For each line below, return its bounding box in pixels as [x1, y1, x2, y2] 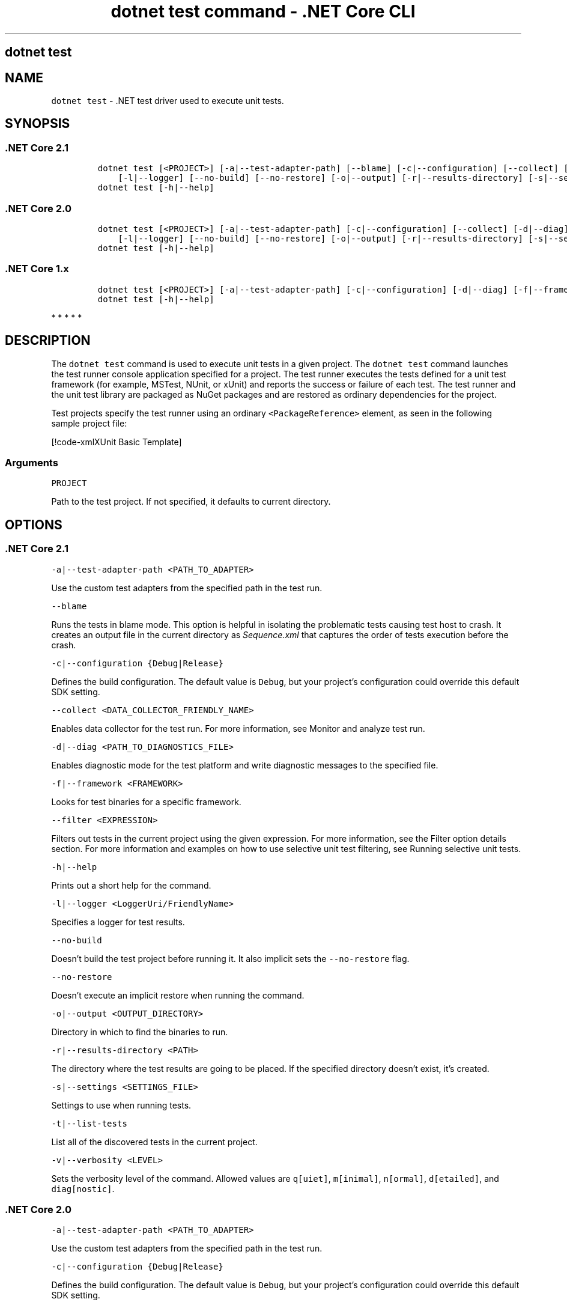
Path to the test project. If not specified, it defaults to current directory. [51, 496, 331, 507]
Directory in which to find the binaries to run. [51, 1026, 228, 1037]
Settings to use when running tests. [51, 1100, 192, 1110]
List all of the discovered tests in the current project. [51, 1136, 258, 1147]
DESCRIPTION [5, 333, 91, 348]
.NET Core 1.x [5, 263, 69, 275]
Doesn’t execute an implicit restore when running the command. [51, 990, 305, 1000]
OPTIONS [5, 517, 62, 532]
